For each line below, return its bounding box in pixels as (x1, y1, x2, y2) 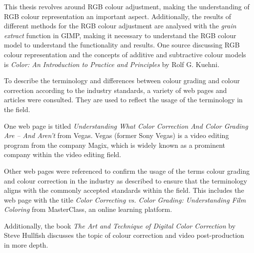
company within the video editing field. (4, 149, 121, 160)
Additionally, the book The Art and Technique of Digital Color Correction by (4, 220, 236, 230)
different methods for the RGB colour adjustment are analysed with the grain (4, 21, 236, 31)
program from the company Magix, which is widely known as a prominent (4, 139, 225, 150)
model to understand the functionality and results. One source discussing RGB (4, 40, 240, 50)
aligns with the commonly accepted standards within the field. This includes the (4, 185, 244, 195)
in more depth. (4, 240, 48, 250)
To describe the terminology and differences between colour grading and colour (4, 75, 240, 86)
